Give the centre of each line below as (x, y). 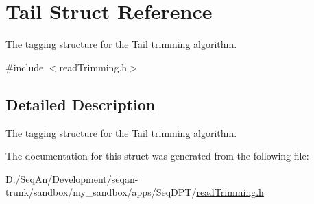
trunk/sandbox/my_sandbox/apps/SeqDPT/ (101, 192)
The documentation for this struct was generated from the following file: (157, 156)
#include (25, 67)
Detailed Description (81, 104)
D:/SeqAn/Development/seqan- (72, 178)
